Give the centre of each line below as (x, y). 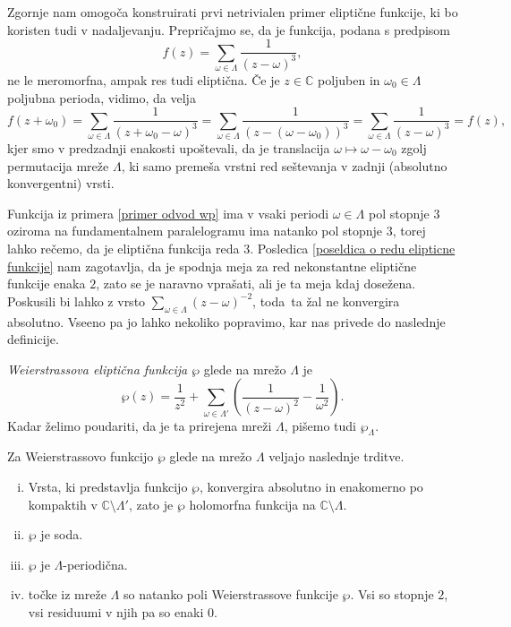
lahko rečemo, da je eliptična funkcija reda (123, 248)
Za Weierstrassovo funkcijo (81, 456)
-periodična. (95, 564)
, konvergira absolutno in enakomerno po (311, 487)
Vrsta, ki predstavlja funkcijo (108, 487)
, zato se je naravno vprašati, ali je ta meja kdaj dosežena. (256, 283)
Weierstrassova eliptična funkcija (98, 369)
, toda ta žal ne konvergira (326, 301)
